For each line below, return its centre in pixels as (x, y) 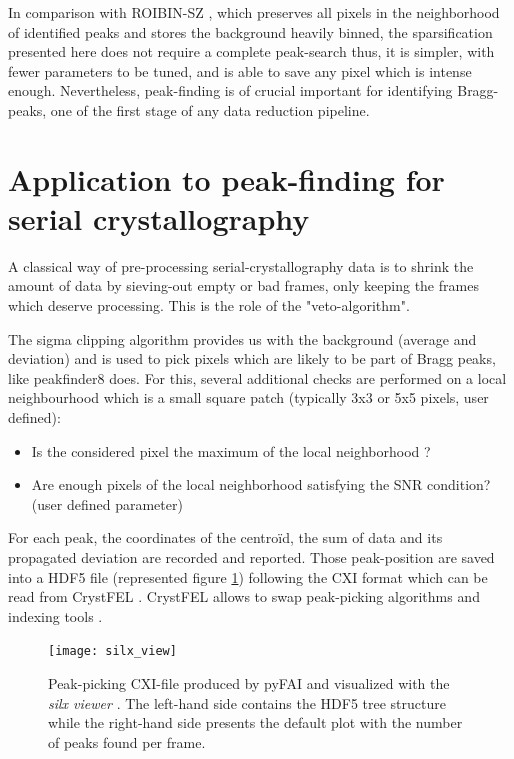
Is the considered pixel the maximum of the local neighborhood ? (231, 450)
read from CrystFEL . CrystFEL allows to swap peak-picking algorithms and (244, 596)
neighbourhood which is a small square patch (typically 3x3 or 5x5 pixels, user (248, 397)
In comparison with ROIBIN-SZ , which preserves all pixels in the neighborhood (254, 12)
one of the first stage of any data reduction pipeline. (210, 109)
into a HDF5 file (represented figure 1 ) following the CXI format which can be (248, 576)
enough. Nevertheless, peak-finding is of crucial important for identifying (230, 90)
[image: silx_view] (112, 651)
